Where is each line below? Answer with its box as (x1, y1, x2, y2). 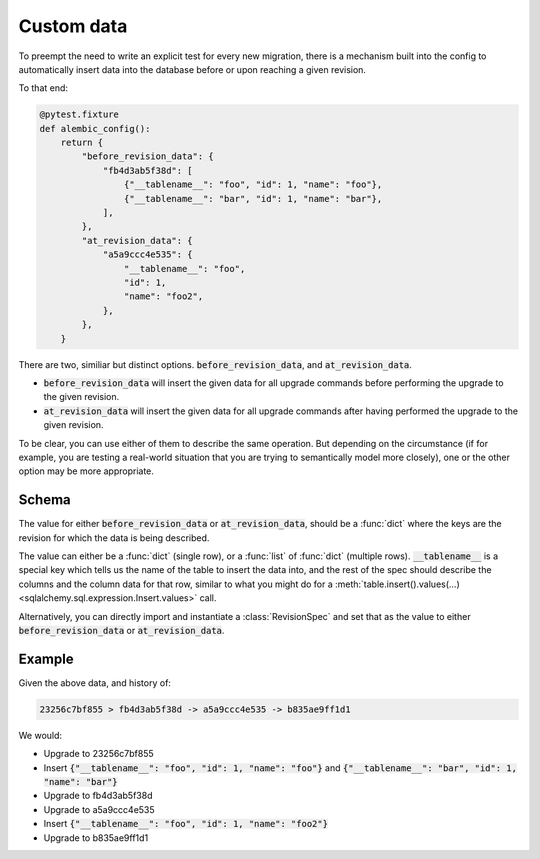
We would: (18, 729, 63, 741)
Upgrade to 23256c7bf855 (43, 748, 154, 760)
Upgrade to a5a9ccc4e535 (43, 803, 155, 815)
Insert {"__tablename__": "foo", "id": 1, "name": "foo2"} (43, 818, 329, 830)
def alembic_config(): (39, 123, 151, 134)
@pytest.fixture (39, 109, 120, 120)
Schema (18, 491, 72, 509)
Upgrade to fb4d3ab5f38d (43, 790, 153, 802)
